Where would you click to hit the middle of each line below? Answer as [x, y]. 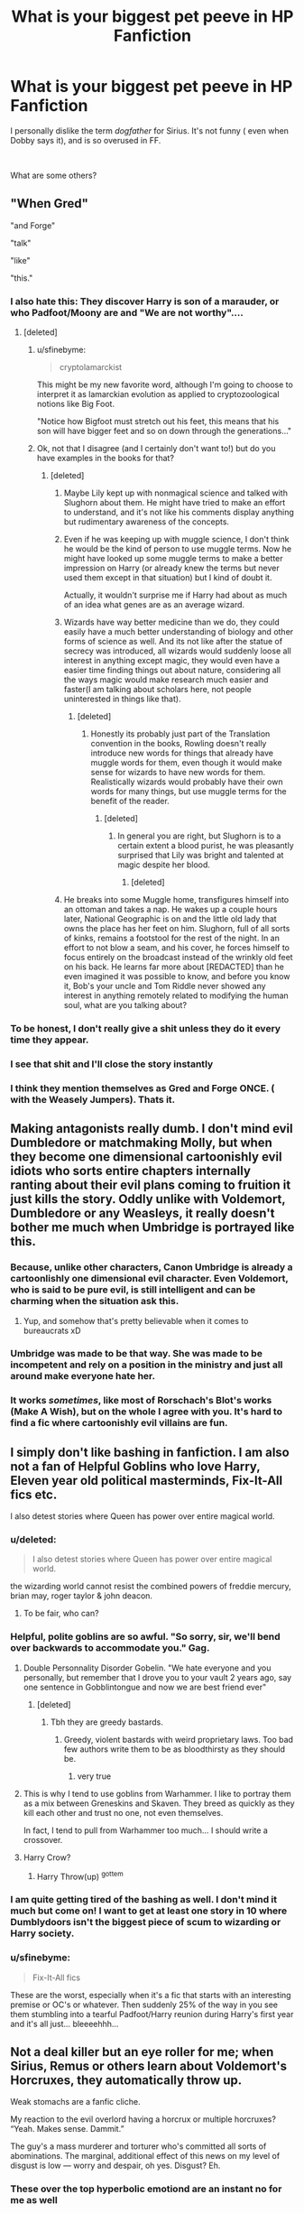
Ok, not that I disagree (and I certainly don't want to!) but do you [156, 449]
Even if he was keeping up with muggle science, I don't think [176, 540]
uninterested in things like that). [122, 699]
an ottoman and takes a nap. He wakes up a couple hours [170, 910]
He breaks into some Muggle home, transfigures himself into [176, 900]
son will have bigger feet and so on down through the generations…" [164, 431]
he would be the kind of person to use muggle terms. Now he [178, 549]
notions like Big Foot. [76, 404]
